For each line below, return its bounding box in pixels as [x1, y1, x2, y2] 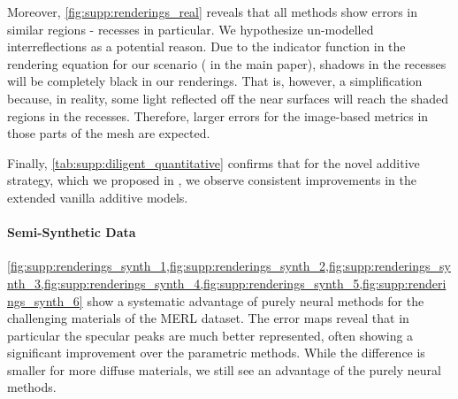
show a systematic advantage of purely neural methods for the [87, 291, 424, 310]
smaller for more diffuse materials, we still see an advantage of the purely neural [7, 360, 441, 379]
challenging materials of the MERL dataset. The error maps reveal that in [7, 309, 409, 327]
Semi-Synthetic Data [7, 223, 136, 242]
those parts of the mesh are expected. [7, 124, 210, 142]
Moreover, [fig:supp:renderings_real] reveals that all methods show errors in [7, 3, 418, 20]
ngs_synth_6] [7, 291, 83, 310]
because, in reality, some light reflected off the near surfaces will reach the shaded [7, 88, 449, 107]
